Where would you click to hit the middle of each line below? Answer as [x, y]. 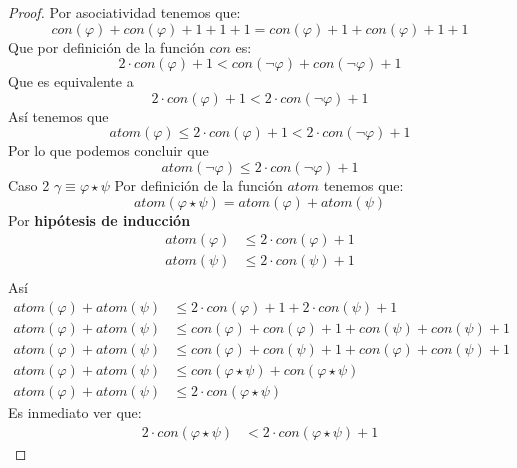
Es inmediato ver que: [75, 412]
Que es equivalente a [71, 81]
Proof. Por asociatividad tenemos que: [124, 12]
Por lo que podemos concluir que [108, 150]
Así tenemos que [58, 115]
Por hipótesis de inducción [99, 219]
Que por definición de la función [106, 46]
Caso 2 [29, 184]
